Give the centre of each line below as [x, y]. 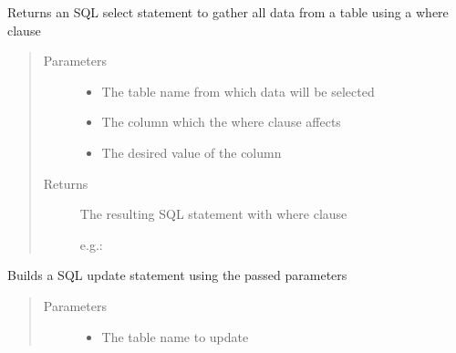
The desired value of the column [192, 152]
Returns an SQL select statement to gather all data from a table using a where [228, 12]
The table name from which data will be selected [238, 91]
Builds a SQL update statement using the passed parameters [177, 275]
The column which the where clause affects [221, 122]
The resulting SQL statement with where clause [213, 214]
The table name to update [175, 336]
